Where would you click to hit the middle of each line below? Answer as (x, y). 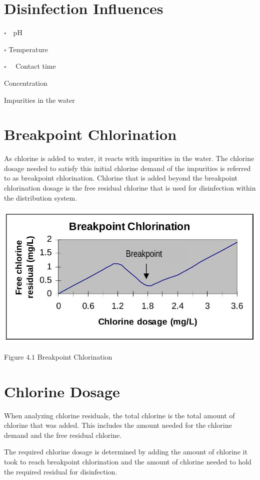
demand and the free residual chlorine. (63, 435)
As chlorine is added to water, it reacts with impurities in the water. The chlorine (129, 158)
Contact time (36, 66)
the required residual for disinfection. (61, 471)
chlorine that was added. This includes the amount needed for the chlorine (118, 425)
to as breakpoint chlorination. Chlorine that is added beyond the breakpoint (121, 178)
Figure (14, 356)
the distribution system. (41, 197)
